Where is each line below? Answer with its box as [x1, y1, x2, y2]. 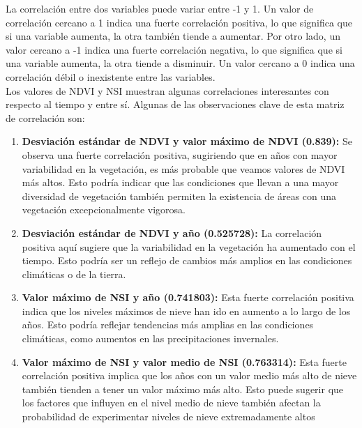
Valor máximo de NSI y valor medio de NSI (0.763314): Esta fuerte [22, 354, 347, 369]
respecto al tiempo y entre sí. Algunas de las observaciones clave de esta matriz [6, 97, 345, 112]
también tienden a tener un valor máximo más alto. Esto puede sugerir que [22, 381, 344, 396]
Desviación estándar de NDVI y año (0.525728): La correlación [22, 225, 322, 240]
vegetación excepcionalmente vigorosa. [22, 202, 186, 217]
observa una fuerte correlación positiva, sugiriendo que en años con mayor [22, 147, 338, 162]
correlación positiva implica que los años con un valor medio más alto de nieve [22, 368, 357, 383]
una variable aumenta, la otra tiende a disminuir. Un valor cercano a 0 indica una [6, 56, 355, 70]
